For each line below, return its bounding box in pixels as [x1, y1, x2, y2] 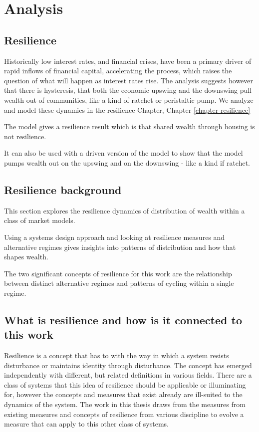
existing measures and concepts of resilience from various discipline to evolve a [4, 409, 244, 419]
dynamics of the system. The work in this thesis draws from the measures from [4, 399, 246, 410]
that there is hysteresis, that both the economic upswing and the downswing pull [4, 85, 252, 95]
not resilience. [4, 131, 46, 141]
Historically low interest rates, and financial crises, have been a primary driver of [4, 55, 252, 66]
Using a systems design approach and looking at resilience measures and [4, 231, 225, 242]
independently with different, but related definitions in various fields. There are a [4, 370, 252, 380]
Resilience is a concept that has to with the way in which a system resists [4, 350, 229, 361]
